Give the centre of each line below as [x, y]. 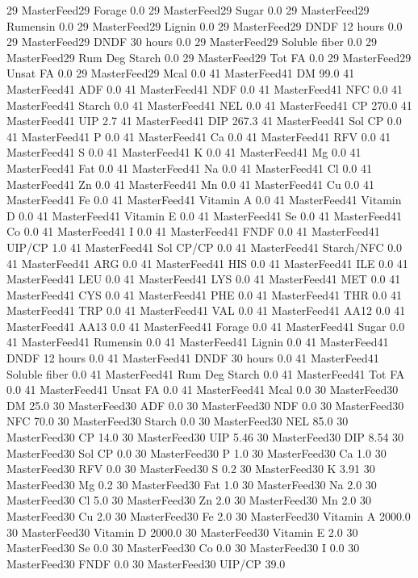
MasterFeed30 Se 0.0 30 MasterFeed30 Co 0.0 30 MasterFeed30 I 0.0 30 [183, 548]
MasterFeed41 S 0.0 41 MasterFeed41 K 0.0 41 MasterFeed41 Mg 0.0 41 [184, 152]
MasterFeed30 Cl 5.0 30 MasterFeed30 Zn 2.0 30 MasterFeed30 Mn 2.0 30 [189, 500]
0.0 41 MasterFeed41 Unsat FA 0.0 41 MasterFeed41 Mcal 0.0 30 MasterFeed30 [203, 390]
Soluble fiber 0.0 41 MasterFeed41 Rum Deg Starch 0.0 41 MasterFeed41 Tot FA [206, 373]
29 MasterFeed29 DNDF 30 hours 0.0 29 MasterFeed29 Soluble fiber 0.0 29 [192, 42]
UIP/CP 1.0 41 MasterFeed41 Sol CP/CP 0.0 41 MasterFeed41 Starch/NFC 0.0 [205, 247]
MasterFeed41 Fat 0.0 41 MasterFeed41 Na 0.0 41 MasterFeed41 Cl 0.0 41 [189, 168]
